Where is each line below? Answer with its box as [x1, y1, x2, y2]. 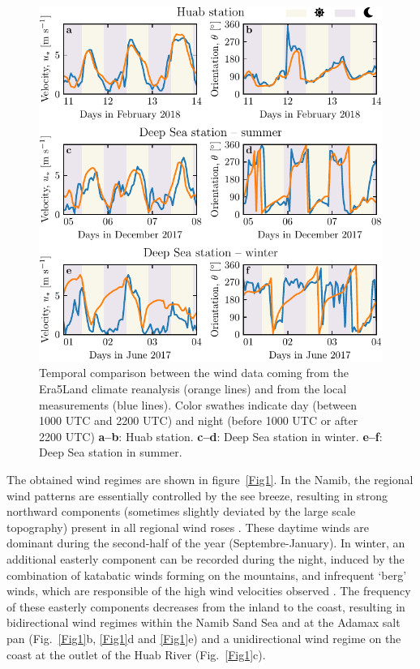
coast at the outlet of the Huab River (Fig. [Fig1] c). [6, 645, 266, 663]
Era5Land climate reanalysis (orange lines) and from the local [39, 380, 347, 397]
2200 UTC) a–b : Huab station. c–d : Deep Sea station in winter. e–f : [39, 427, 383, 444]
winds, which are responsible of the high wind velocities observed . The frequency [6, 582, 411, 599]
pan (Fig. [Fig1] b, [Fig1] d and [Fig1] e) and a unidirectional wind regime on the [6, 629, 401, 646]
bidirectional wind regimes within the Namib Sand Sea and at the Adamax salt [6, 614, 401, 631]
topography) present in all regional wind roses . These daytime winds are [6, 518, 370, 535]
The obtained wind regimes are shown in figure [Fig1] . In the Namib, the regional [6, 471, 414, 488]
